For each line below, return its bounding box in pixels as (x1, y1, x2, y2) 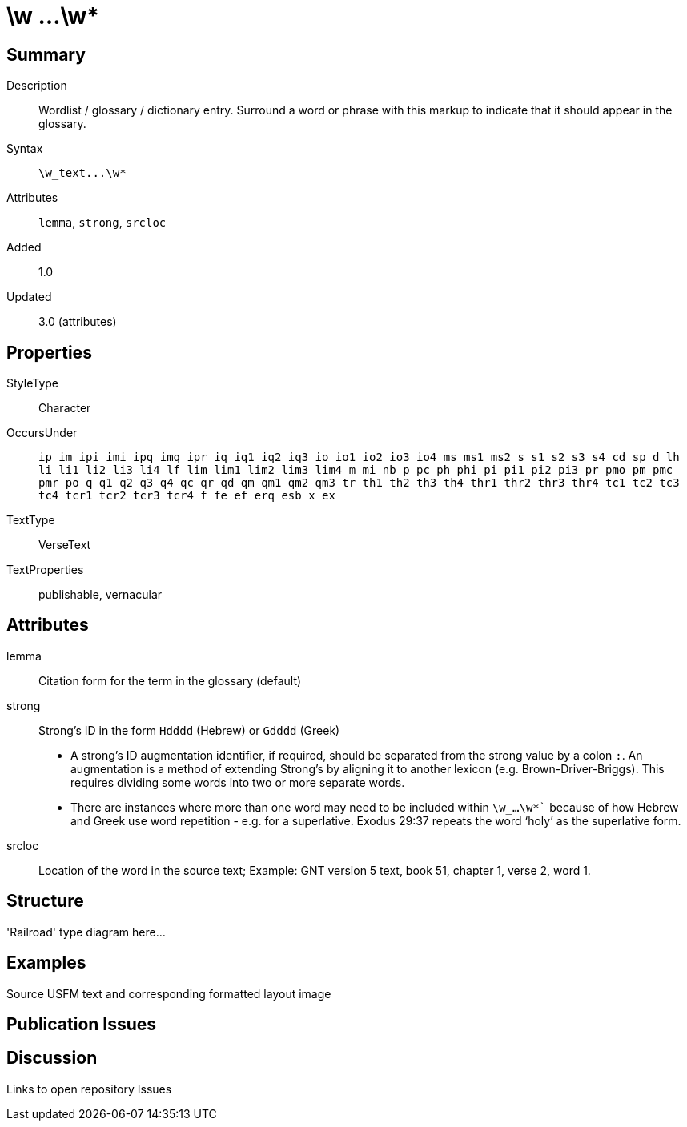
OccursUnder (6, 426, 78, 440)
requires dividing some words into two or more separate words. (70, 775, 405, 789)
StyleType (6, 376, 58, 391)
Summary (6, 44, 86, 65)
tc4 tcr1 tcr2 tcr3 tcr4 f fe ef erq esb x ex (38, 489, 335, 503)
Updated (6, 290, 52, 304)
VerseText (38, 538, 91, 552)
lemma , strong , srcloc (38, 215, 167, 230)
